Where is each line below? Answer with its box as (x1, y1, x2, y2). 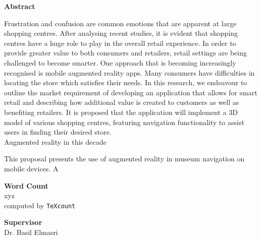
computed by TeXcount (4, 200, 76, 210)
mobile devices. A (4, 163, 59, 173)
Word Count (4, 180, 48, 191)
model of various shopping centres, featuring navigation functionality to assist (4, 116, 244, 127)
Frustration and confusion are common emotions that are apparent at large (4, 18, 237, 28)
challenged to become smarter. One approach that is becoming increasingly (4, 57, 236, 68)
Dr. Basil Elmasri (4, 226, 58, 237)
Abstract (4, 1, 35, 11)
